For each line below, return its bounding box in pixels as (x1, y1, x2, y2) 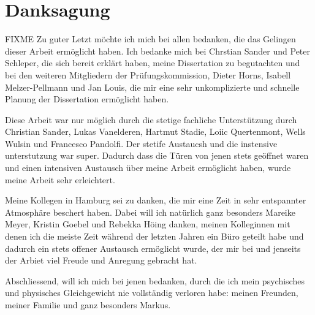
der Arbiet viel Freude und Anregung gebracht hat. (5, 254, 197, 267)
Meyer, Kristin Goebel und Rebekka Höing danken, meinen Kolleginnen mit (5, 218, 290, 230)
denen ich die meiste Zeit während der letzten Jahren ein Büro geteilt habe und (5, 230, 304, 243)
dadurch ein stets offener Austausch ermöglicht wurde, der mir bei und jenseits (5, 241, 301, 254)
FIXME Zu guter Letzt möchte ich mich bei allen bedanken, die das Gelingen (5, 32, 296, 45)
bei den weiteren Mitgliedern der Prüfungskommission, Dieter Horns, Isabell (5, 68, 291, 81)
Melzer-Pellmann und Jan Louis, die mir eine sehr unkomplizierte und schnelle (5, 80, 300, 93)
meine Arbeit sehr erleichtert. (5, 173, 115, 186)
